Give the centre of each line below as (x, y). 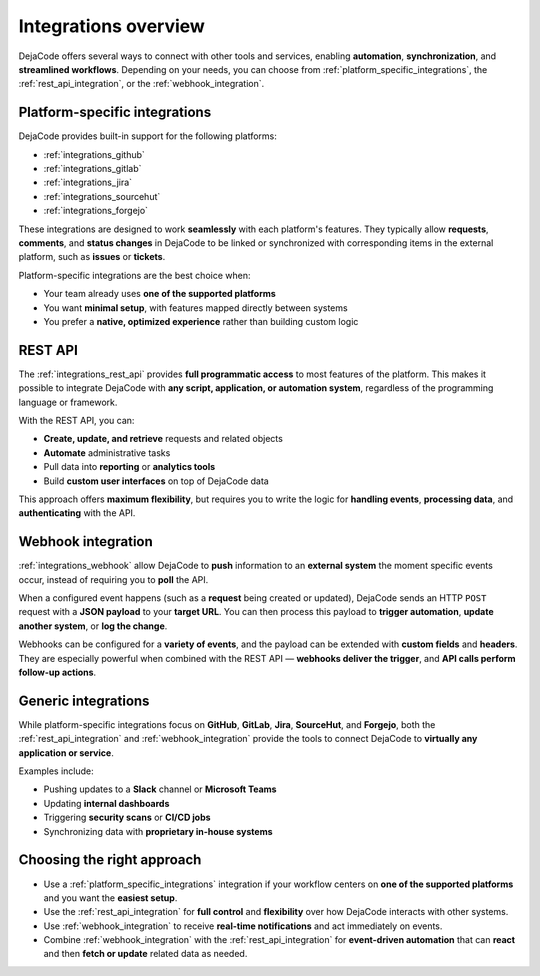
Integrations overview (111, 26)
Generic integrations (84, 700)
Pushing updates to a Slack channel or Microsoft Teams (160, 789)
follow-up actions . (57, 672)
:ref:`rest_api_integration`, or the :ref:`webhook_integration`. (141, 84)
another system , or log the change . (93, 626)
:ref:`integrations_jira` (88, 182)
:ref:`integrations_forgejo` (96, 211)
